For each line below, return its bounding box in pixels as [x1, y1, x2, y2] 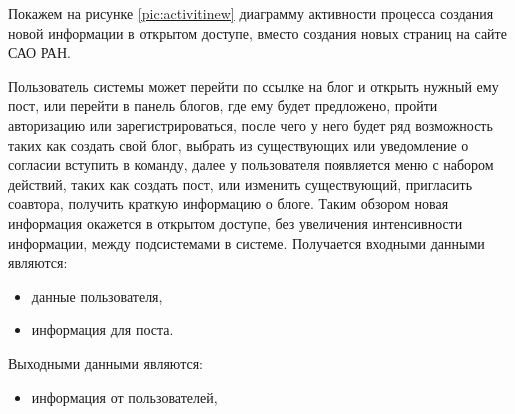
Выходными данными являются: [8, 352, 203, 373]
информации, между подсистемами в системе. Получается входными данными [8, 232, 485, 253]
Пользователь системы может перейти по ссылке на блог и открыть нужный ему [8, 75, 499, 96]
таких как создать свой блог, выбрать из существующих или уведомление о [8, 134, 469, 155]
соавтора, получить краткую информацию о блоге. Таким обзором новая [8, 193, 449, 214]
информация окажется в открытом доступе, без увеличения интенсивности [8, 212, 463, 233]
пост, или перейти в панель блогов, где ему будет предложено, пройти [8, 95, 438, 116]
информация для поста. [31, 319, 174, 340]
